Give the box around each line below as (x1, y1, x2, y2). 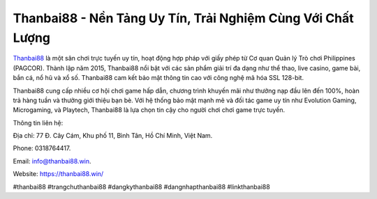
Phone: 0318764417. (13, 144, 71, 152)
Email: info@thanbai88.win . (13, 157, 91, 165)
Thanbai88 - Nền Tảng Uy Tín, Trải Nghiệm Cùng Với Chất (13, 10, 354, 26)
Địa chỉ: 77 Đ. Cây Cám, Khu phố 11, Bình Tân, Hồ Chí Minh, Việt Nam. (13, 132, 213, 140)
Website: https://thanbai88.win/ (13, 170, 104, 178)
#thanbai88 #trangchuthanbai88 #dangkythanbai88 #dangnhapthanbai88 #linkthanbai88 (13, 182, 270, 191)
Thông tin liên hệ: (13, 118, 64, 127)
